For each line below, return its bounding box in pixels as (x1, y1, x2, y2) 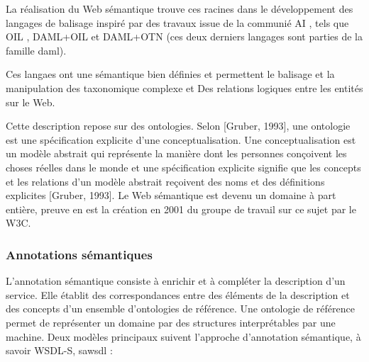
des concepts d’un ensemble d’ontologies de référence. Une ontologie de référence (6, 301, 355, 316)
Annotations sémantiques (6, 245, 153, 263)
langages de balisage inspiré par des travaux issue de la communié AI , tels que (6, 15, 349, 30)
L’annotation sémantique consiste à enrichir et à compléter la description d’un (6, 273, 346, 288)
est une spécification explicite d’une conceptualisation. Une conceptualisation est (6, 132, 356, 147)
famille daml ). (6, 43, 67, 57)
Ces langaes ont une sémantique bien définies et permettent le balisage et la (6, 67, 335, 81)
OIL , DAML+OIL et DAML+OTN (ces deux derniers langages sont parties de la (6, 29, 363, 44)
